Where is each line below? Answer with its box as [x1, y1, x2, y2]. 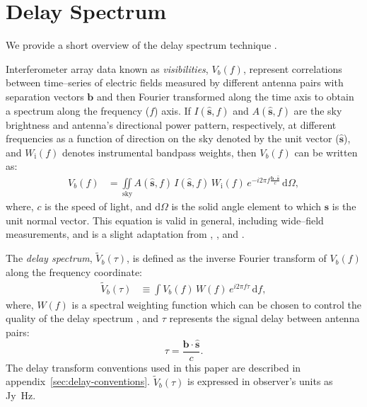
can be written [294, 144, 358, 159]
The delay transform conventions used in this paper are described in [6, 360, 301, 374]
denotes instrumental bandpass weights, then [62, 144, 257, 159]
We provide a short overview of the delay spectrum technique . [6, 38, 277, 52]
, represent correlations [243, 61, 342, 76]
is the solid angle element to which [171, 199, 322, 214]
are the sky [293, 103, 342, 117]
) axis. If [154, 103, 191, 117]
